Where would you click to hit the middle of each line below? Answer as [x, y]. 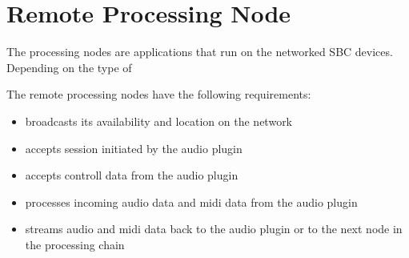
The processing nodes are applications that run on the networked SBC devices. [200, 52]
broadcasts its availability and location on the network [159, 121]
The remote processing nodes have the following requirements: [159, 94]
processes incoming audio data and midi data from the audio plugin [191, 202]
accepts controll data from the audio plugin [132, 175]
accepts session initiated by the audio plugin [134, 148]
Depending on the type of [69, 67]
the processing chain [75, 244]
